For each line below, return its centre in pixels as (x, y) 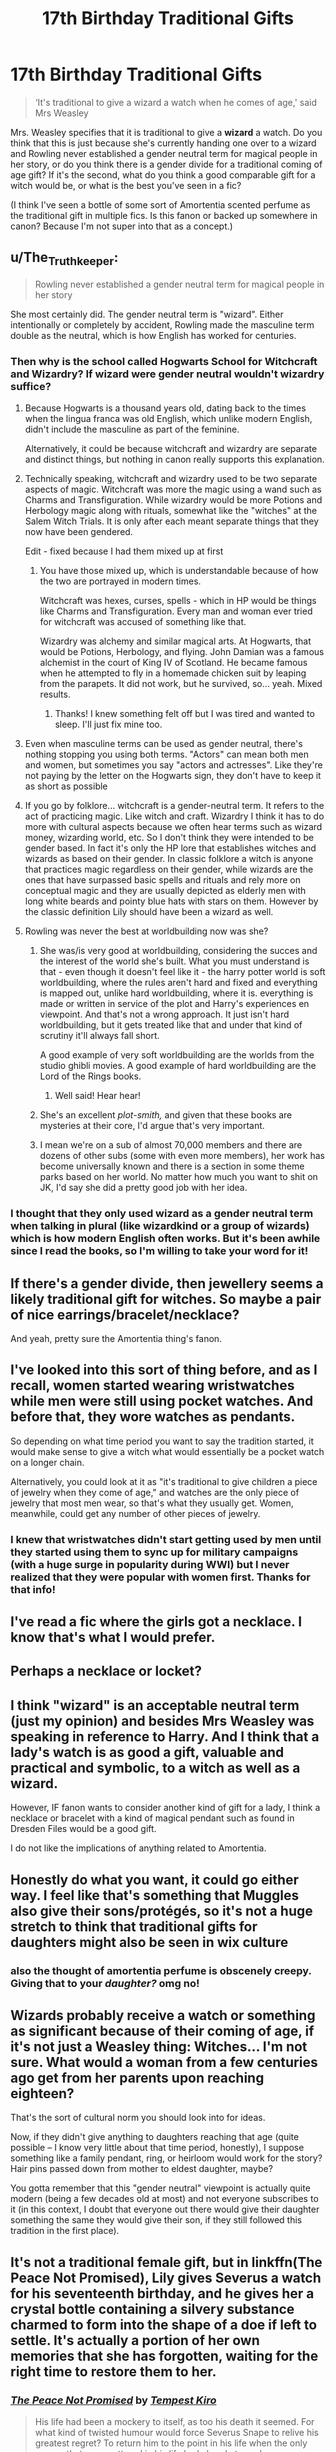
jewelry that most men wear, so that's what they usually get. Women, (152, 1503)
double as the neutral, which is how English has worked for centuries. (153, 335)
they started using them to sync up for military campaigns (154, 1552)
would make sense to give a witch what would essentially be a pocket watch (167, 1451)
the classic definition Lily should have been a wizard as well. (149, 912)
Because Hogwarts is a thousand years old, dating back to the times (165, 408)
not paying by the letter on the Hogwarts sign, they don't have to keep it (173, 776)
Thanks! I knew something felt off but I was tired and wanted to (184, 714)
